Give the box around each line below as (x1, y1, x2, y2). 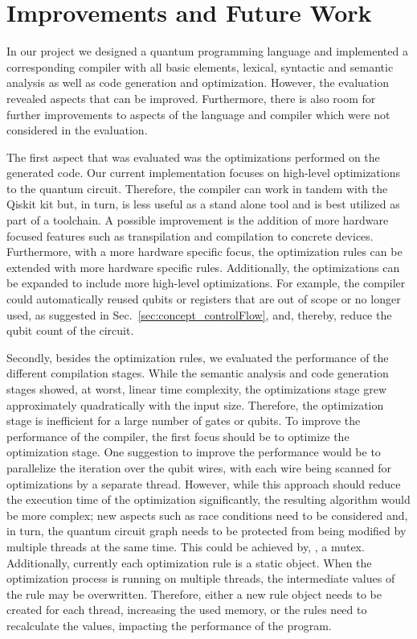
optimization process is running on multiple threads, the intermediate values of (6, 570, 395, 587)
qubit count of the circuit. (6, 322, 134, 339)
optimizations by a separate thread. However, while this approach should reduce (6, 475, 401, 492)
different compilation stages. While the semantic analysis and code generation (6, 365, 389, 381)
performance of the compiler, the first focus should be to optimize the (6, 427, 350, 444)
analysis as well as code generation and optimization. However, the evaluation (6, 74, 389, 91)
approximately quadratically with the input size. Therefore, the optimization (6, 396, 384, 413)
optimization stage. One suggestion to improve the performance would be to (6, 443, 381, 460)
